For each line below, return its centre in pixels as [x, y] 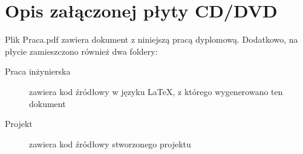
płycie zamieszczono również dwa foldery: [81, 51]
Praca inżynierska [38, 71]
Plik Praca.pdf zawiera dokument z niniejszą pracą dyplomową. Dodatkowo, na [151, 39]
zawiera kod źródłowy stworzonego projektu [110, 143]
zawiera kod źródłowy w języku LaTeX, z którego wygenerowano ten [156, 91]
